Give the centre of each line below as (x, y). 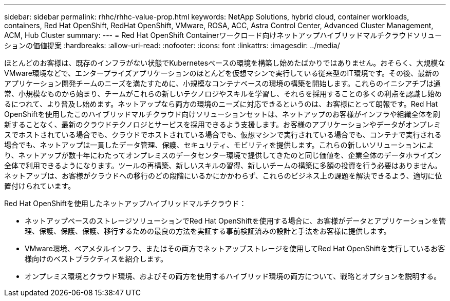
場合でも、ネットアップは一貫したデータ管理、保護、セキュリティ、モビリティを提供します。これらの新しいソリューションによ (219, 145)
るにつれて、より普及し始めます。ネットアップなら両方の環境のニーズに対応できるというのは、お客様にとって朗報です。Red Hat (221, 104)
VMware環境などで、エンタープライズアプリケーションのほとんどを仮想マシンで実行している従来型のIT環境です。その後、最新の (222, 73)
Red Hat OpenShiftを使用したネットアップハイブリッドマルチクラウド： (125, 203)
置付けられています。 (40, 186)
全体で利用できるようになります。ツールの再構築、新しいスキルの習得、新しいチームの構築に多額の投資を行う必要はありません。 (223, 165)
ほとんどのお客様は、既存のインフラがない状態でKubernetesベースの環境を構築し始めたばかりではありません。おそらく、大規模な (225, 63)
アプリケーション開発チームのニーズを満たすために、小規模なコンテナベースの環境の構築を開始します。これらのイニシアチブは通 (222, 83)
